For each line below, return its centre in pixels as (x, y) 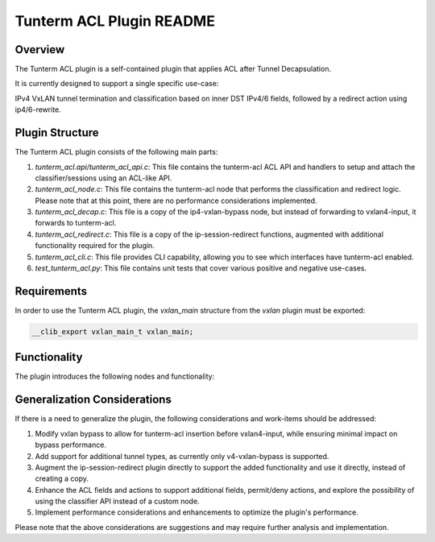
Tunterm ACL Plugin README (115, 21)
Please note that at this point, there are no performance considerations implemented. (176, 201)
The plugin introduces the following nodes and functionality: (115, 377)
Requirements (51, 291)
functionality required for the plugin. (95, 246)
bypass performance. (70, 445)
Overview (40, 50)
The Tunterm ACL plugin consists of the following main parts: (116, 152)
